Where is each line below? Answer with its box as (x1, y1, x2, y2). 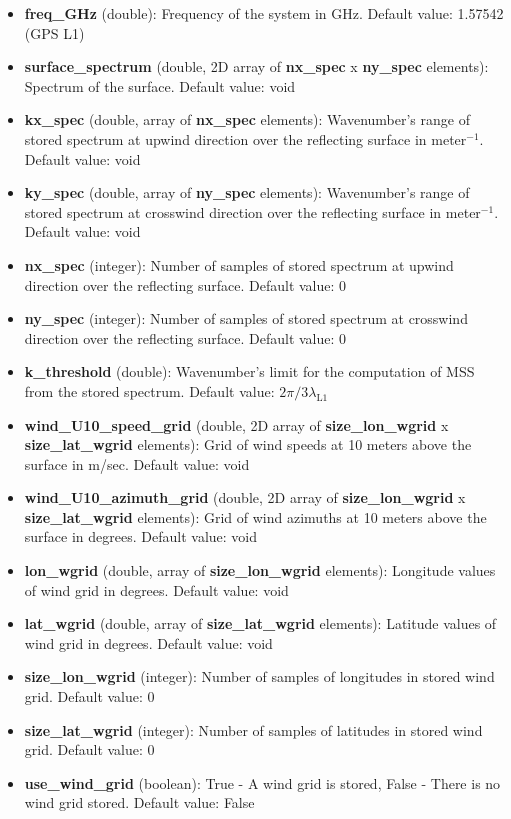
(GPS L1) (24, 22, 85, 43)
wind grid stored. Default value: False (24, 792, 255, 813)
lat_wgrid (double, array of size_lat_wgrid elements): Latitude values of (24, 613, 497, 634)
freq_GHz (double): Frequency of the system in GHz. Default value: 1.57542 (24, 3, 504, 23)
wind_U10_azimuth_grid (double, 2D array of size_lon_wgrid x (24, 487, 466, 508)
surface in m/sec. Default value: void (24, 453, 250, 474)
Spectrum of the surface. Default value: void (24, 75, 296, 96)
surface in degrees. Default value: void (24, 526, 257, 547)
